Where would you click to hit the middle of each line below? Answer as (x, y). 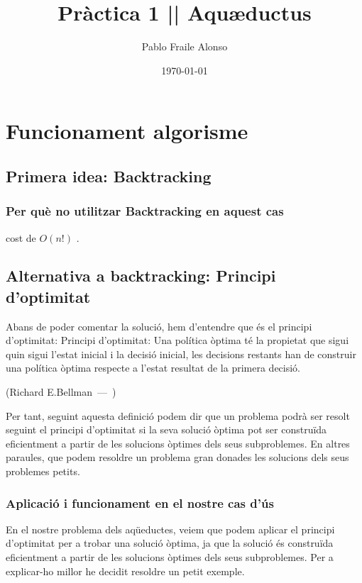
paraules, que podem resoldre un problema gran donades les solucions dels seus (177, 457)
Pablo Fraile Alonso (185, 46)
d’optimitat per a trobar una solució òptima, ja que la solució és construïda (170, 543)
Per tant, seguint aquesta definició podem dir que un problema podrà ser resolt (178, 415)
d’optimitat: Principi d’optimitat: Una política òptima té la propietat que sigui (177, 340)
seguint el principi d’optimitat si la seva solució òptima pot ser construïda (166, 429)
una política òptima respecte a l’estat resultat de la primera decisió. (153, 368)
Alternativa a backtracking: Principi (141, 276)
